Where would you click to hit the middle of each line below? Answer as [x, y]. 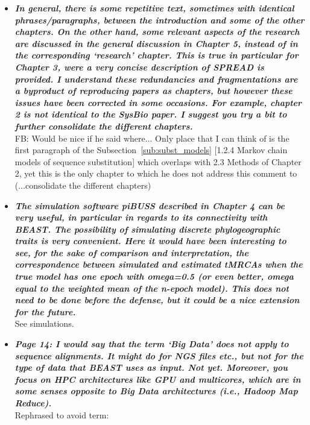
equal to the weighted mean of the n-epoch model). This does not [152, 288]
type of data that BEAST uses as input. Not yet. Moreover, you [151, 367]
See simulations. [44, 323]
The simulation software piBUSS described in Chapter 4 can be [150, 205]
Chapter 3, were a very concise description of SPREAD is [139, 67]
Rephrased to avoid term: [62, 414]
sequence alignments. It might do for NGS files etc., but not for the [159, 355]
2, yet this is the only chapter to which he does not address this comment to [156, 173]
